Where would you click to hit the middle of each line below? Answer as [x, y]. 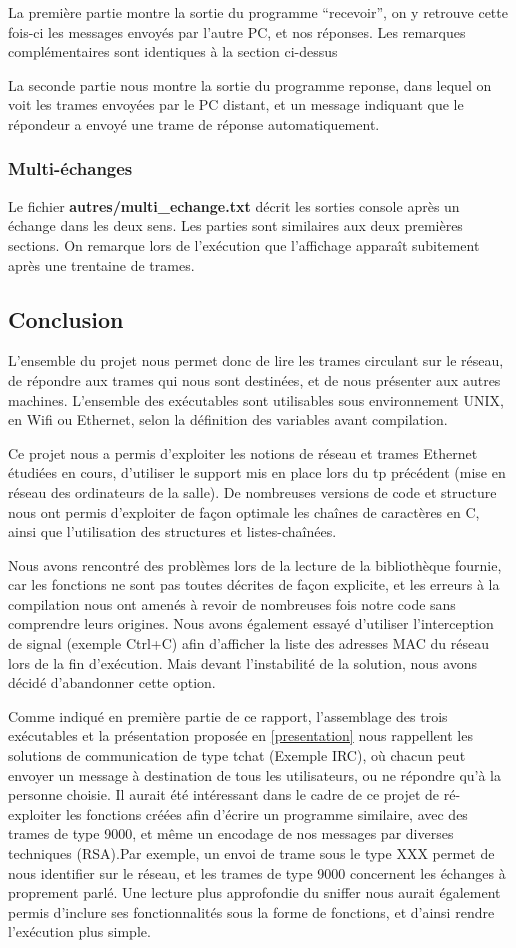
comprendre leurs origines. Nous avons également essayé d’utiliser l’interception [251, 623]
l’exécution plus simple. [79, 931]
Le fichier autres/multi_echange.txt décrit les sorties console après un [234, 205]
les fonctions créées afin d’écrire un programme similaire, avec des [266, 813]
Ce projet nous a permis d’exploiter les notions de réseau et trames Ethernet [243, 452]
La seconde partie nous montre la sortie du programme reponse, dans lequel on [250, 84]
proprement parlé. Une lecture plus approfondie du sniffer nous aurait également [254, 892]
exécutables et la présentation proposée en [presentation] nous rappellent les [240, 735]
